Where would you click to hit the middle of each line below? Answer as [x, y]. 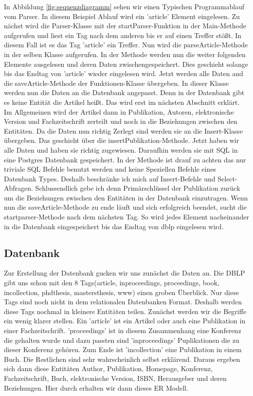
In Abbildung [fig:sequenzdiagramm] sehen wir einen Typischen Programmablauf [124, 6]
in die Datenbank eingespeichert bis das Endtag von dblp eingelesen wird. [114, 226]
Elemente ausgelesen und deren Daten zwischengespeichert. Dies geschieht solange [126, 64]
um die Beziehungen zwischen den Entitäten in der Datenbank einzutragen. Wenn [126, 197]
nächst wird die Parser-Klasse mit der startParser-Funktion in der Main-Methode [125, 26]
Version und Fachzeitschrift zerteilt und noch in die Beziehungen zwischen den [121, 121]
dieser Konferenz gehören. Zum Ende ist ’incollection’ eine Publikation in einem [123, 349]
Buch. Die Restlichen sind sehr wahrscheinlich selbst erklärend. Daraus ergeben [122, 359]
